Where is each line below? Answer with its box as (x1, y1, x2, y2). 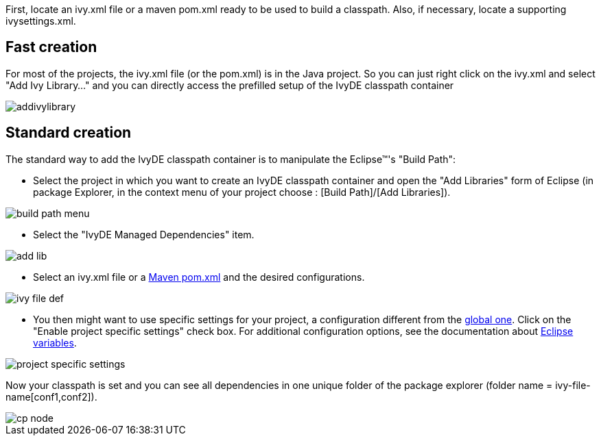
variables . (33, 336, 77, 349)
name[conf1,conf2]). (5, 390, 97, 403)
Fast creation (5, 38, 97, 56)
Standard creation (5, 124, 132, 142)
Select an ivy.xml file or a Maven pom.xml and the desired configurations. (33, 270, 365, 283)
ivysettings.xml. (5, 15, 76, 27)
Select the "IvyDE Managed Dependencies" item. (33, 228, 255, 240)
